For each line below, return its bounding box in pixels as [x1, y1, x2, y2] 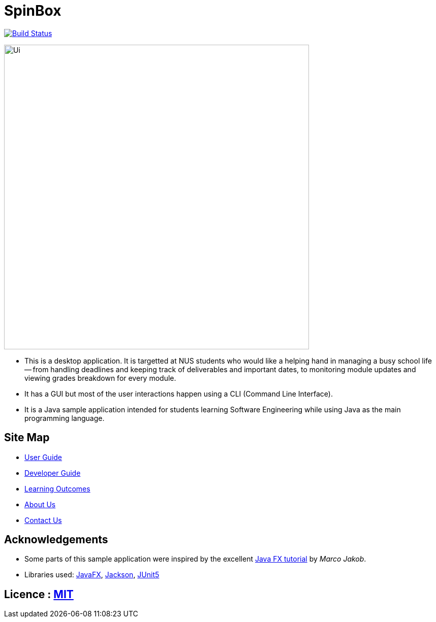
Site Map [4, 431, 50, 444]
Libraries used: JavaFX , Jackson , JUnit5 [24, 570, 160, 579]
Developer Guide [24, 468, 81, 477]
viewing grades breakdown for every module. [24, 373, 176, 382]
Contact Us [24, 515, 62, 525]
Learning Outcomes [24, 484, 90, 493]
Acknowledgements [4, 533, 108, 546]
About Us [24, 500, 56, 509]
